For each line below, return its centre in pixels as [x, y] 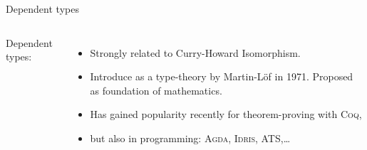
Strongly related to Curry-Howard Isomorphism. [195, 52]
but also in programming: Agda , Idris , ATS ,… [190, 138]
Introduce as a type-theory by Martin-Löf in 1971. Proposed [222, 76]
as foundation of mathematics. [156, 90]
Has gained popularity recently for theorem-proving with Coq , [226, 114]
